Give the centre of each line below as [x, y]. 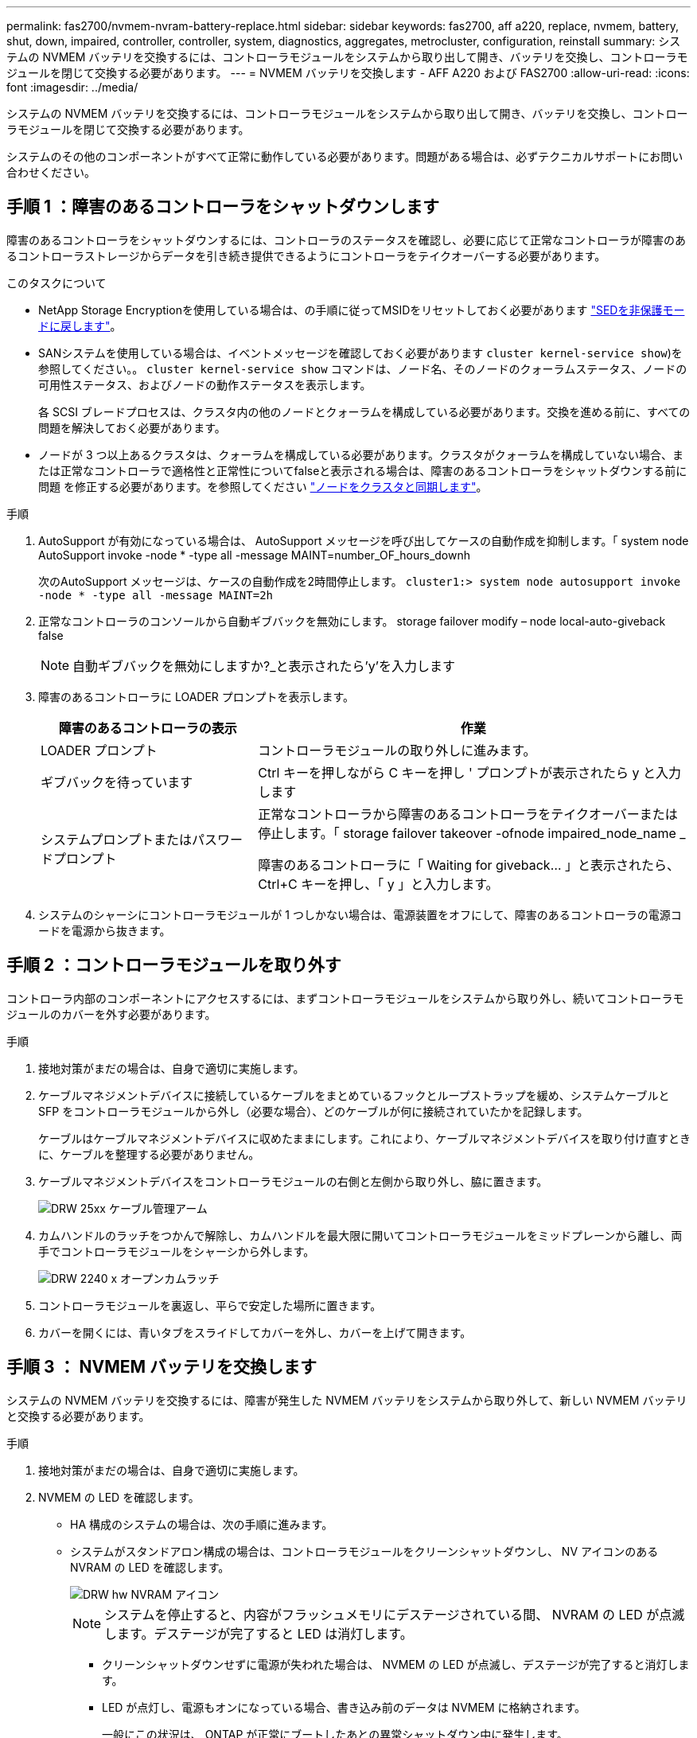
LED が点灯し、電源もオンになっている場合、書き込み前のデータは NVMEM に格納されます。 [344, 1707]
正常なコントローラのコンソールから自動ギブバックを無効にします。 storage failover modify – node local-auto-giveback [352, 621]
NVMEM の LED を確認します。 [119, 1497]
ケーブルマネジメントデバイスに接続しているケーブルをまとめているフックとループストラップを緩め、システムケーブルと [354, 1095]
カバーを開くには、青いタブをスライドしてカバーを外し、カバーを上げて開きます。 [255, 1332]
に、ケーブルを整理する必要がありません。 [149, 1154]
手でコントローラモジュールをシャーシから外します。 [177, 1251]
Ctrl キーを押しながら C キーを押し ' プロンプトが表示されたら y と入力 [469, 772]
